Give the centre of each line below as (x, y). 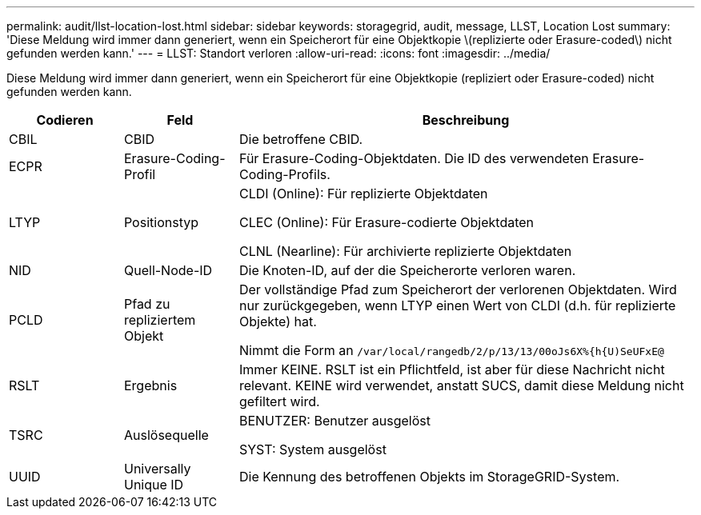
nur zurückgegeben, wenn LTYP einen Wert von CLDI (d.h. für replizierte (457, 305)
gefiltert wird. (279, 401)
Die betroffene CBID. (301, 139)
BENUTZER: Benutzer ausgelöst (335, 421)
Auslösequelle (166, 435)
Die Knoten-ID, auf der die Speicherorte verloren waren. (407, 270)
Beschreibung (466, 120)
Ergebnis (150, 385)
